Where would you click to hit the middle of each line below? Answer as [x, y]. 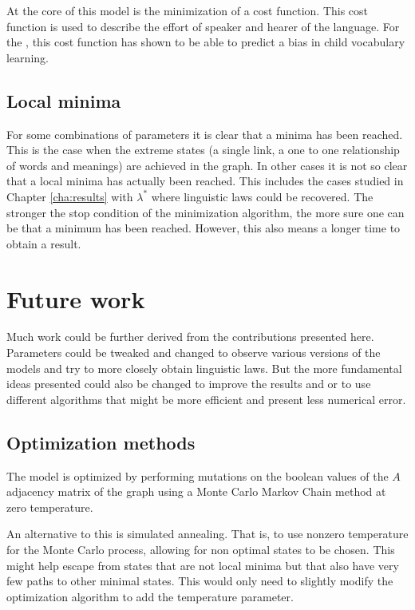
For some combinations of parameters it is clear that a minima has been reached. [205, 134]
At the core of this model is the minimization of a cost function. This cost [188, 10]
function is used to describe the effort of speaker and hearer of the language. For [203, 26]
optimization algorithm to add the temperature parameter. [150, 596]
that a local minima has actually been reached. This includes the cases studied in [205, 181]
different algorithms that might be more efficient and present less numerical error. [206, 399]
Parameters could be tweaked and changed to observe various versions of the [194, 353]
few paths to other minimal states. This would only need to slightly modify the [200, 581]
